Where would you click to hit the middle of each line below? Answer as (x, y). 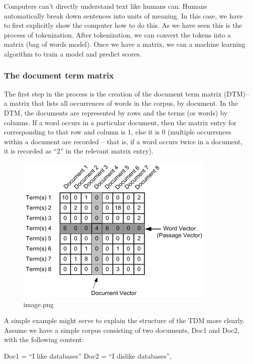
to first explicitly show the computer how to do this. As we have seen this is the (123, 25)
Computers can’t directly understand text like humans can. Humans (106, 6)
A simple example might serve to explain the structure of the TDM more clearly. (124, 320)
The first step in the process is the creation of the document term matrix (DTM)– (126, 93)
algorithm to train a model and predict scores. (73, 53)
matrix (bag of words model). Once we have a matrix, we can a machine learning (125, 44)
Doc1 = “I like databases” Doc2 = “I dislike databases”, (88, 355)
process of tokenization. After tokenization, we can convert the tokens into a (117, 34)
